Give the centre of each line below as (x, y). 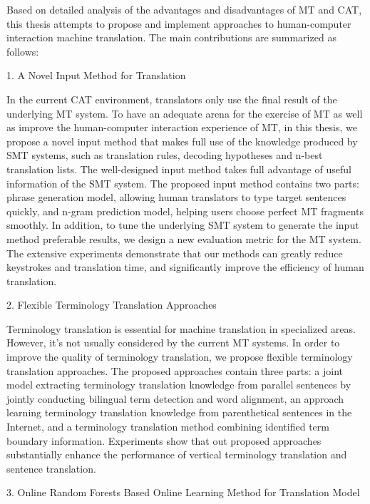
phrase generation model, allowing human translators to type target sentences (176, 197)
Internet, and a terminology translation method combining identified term (168, 427)
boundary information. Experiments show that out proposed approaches (164, 440)
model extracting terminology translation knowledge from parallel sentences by (179, 385)
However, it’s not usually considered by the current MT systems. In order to (173, 343)
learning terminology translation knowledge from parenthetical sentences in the (179, 412)
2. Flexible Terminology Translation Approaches (112, 305)
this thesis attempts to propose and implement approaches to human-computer (179, 23)
